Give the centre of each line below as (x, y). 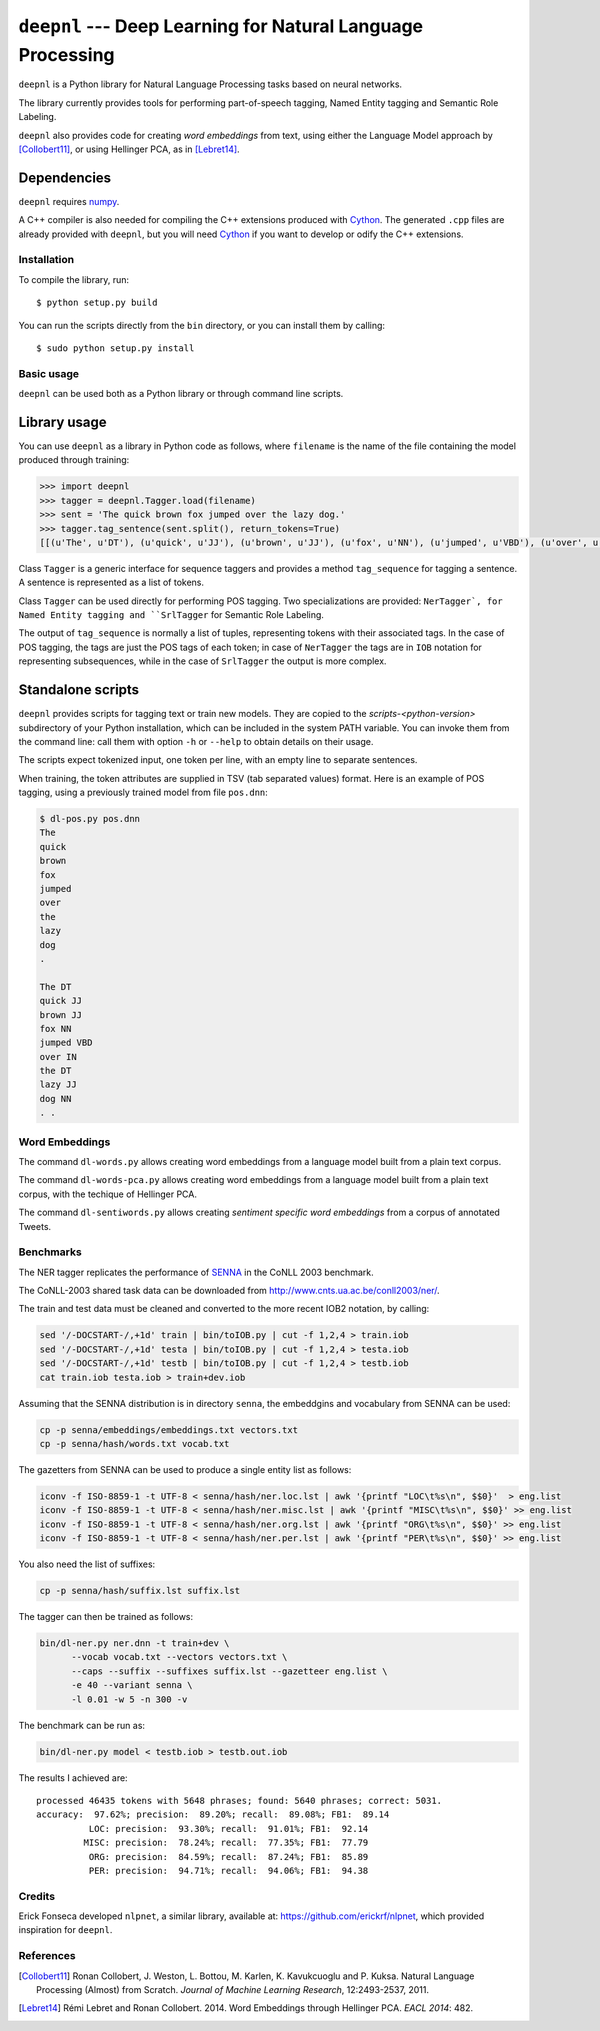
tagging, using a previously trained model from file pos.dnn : (143, 792)
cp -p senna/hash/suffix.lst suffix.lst (139, 1591)
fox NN (55, 1028)
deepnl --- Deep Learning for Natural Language (221, 26)
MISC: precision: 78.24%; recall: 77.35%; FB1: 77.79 (226, 1843)
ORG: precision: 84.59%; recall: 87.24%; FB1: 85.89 (228, 1856)
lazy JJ (58, 1084)
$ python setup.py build (97, 303)
